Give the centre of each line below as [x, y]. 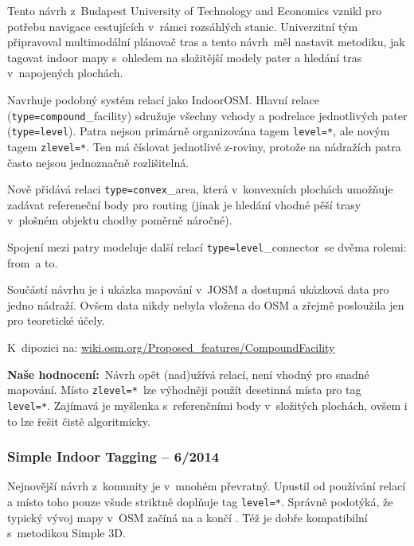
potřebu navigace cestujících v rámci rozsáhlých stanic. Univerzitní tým [183, 26]
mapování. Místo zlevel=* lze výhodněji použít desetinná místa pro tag [184, 390]
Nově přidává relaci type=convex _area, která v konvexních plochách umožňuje [200, 189]
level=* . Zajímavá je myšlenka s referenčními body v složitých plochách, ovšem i [207, 405]
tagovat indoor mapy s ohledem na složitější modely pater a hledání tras [185, 57]
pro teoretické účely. [56, 320]
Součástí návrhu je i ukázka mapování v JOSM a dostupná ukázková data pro [198, 289]
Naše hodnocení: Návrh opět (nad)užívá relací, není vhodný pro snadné [188, 374]
